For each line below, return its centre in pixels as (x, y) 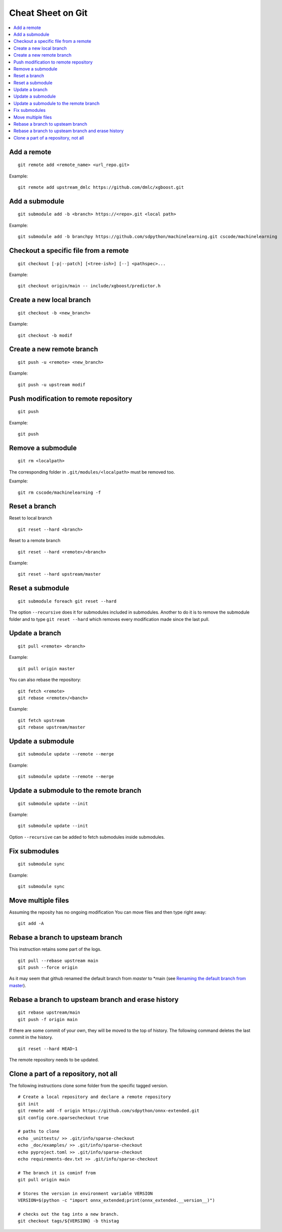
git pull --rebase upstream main (58, 960)
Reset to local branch (31, 518)
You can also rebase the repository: (45, 680)
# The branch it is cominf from (57, 1173)
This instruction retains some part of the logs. (55, 949)
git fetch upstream (41, 720)
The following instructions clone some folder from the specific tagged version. (89, 1086)
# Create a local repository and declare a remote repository (94, 1097)
